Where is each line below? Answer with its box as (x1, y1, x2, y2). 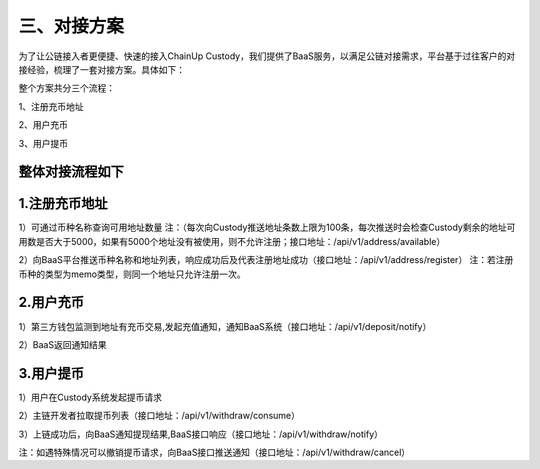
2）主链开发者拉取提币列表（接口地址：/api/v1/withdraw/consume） (18, 410, 300, 422)
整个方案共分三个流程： (18, 82, 115, 94)
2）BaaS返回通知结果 (18, 338, 107, 350)
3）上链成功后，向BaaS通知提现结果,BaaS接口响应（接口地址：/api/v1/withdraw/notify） (18, 428, 384, 440)
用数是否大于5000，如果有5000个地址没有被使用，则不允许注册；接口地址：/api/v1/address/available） (18, 235, 446, 247)
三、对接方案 (18, 15, 125, 37)
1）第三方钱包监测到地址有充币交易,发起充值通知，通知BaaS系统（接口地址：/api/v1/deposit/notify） (18, 320, 432, 332)
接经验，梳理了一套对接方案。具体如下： (18, 63, 185, 75)
